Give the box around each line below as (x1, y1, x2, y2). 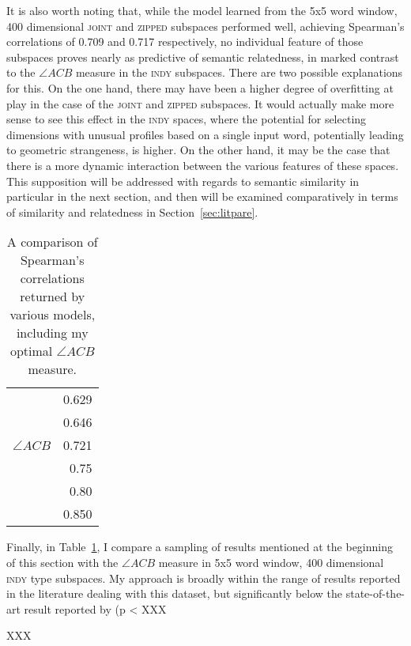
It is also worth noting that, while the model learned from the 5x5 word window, (6, 2, 398, 18)
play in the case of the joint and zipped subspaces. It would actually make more (6, 95, 394, 111)
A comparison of (6, 232, 98, 251)
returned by (20, 287, 85, 306)
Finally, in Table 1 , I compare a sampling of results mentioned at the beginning (6, 538, 393, 555)
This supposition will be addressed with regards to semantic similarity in (6, 172, 360, 189)
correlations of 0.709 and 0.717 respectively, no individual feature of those (6, 33, 364, 50)
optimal (9, 342, 53, 361)
